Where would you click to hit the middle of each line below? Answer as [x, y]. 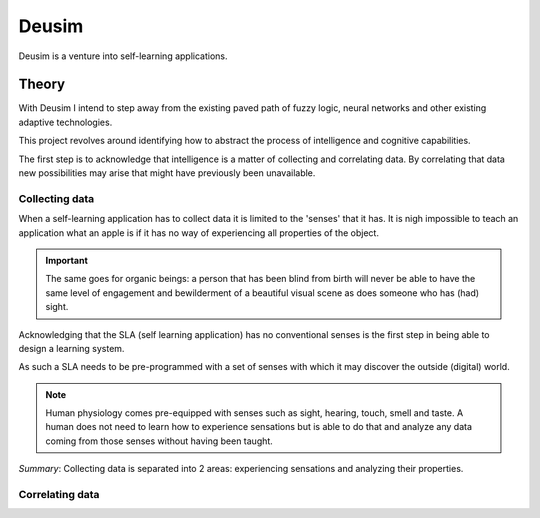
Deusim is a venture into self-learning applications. [123, 56]
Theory [42, 84]
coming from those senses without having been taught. [159, 441]
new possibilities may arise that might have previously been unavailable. [167, 173]
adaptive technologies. [65, 122]
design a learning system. [71, 348]
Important [67, 260]
